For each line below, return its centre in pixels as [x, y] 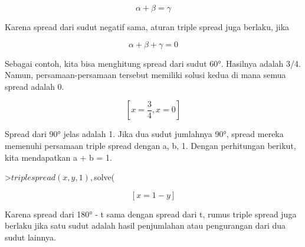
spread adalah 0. [35, 86]
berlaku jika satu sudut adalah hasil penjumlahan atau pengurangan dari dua [145, 225]
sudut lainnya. [30, 237]
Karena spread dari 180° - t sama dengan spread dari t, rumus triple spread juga [151, 214]
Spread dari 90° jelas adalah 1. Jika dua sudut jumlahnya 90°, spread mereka [144, 134]
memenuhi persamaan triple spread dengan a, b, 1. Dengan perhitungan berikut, [150, 145]
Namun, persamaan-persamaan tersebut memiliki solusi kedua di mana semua [145, 75]
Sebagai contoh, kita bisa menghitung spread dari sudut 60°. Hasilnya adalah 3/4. [153, 63]
